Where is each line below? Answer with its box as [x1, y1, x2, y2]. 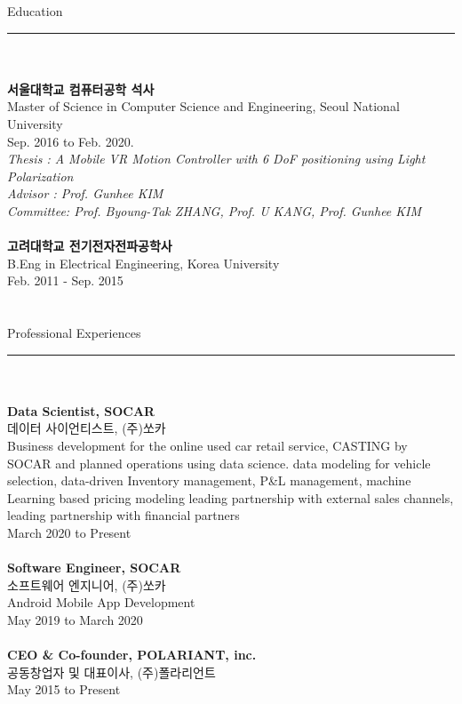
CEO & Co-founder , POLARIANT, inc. [7, 645, 257, 664]
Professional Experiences [7, 324, 141, 342]
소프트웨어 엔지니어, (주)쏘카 [7, 575, 166, 594]
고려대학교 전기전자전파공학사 [7, 236, 172, 255]
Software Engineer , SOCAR [7, 558, 181, 577]
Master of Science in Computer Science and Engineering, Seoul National [7, 97, 400, 116]
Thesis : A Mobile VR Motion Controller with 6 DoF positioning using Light [7, 149, 426, 168]
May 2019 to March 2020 [7, 611, 143, 628]
